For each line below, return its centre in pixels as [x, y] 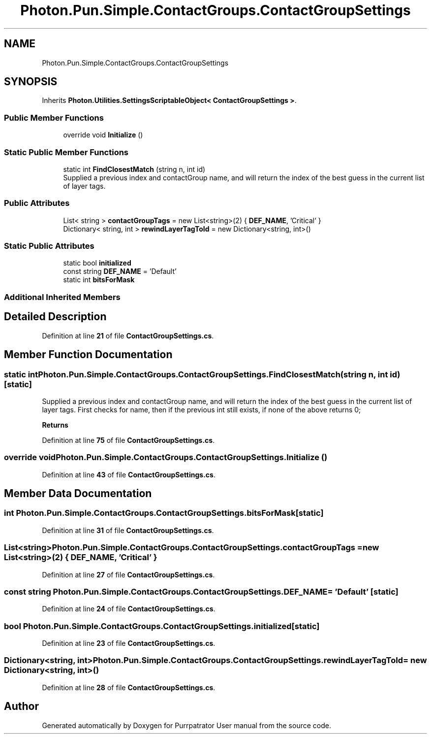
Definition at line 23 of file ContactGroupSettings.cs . [129, 643]
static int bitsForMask [99, 280]
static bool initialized [97, 263]
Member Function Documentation [88, 355]
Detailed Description [55, 317]
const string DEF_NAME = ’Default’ [120, 271]
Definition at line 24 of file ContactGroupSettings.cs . [129, 609]
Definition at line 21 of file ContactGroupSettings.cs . [128, 335]
